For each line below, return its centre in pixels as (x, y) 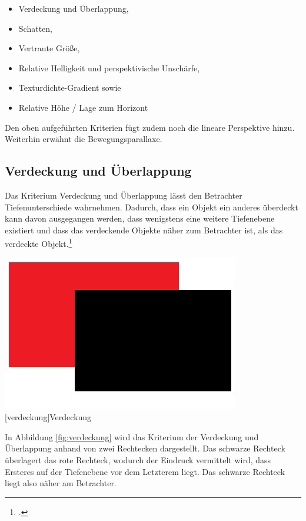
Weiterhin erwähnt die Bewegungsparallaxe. (84, 139)
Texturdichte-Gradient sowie (70, 88)
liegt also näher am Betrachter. (61, 483)
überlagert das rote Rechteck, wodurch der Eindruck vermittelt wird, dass (138, 459)
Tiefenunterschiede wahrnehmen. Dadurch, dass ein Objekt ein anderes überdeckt (152, 207)
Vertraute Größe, (49, 48)
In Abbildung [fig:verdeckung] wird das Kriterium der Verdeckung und (132, 436)
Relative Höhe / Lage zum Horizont (83, 107)
